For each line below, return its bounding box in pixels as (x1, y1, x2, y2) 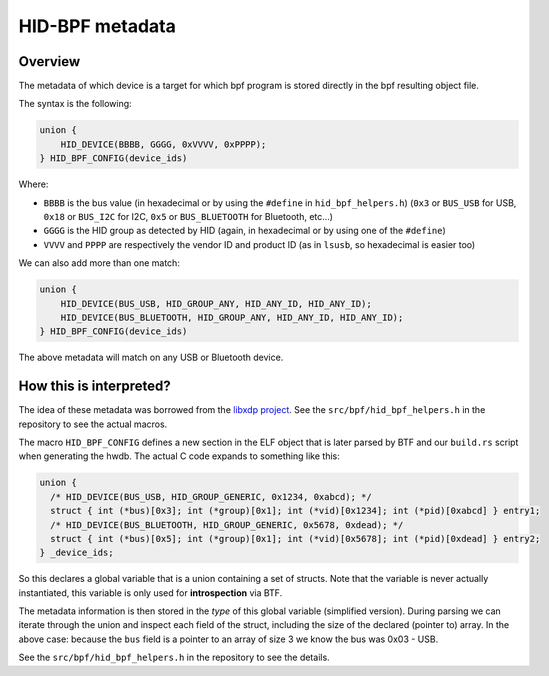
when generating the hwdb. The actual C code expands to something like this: (18, 450, 340, 462)
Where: (18, 178, 49, 190)
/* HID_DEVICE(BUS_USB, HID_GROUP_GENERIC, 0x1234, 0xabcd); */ (50, 491, 372, 502)
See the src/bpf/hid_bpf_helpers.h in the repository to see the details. (18, 651, 330, 664)
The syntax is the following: (18, 98, 132, 110)
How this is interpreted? (18, 378, 172, 395)
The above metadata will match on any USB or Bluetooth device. (18, 351, 284, 364)
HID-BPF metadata (18, 15, 177, 37)
